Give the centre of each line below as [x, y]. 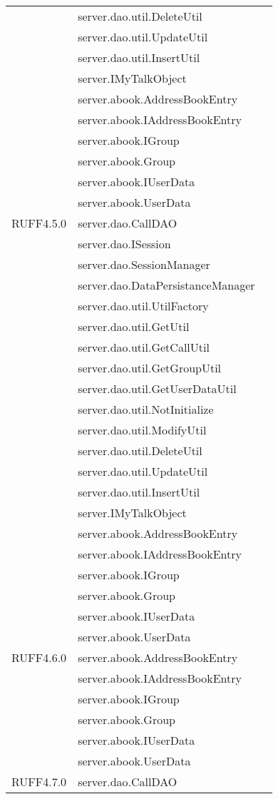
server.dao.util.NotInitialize [146, 409]
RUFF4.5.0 [39, 223]
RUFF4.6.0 [39, 657]
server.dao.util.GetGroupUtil [150, 368]
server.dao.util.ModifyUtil [142, 430]
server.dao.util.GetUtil [134, 326]
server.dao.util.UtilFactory [143, 306]
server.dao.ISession [124, 244]
